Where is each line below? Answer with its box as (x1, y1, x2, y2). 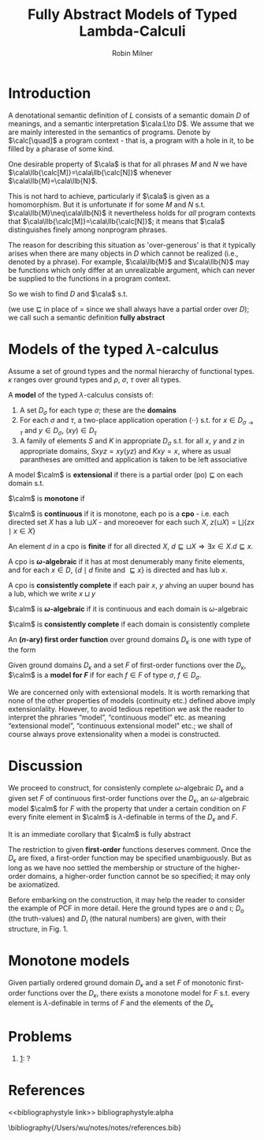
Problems (8, 1028, 73, 1046)
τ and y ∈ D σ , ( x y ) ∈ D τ (19, 426, 97, 437)
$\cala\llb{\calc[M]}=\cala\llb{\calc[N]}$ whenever (8, 167, 172, 177)
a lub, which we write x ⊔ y (8, 589, 96, 598)
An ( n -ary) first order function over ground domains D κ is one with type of (8, 634, 252, 646)
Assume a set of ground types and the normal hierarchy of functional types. (8, 366, 255, 376)
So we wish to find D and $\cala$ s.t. (8, 289, 128, 298)
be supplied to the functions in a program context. (8, 274, 171, 283)
